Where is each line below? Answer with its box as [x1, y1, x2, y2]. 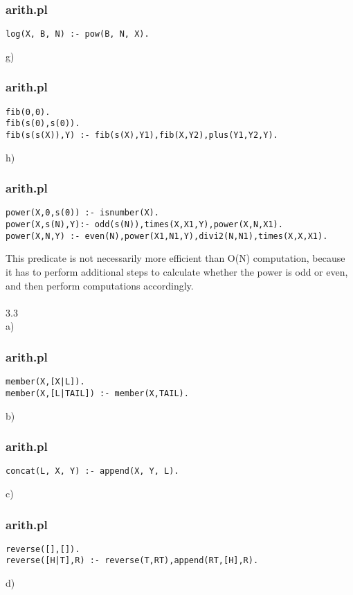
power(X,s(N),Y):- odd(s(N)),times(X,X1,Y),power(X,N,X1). [6, 220, 283, 230]
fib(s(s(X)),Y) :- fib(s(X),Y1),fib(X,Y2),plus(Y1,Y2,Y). [6, 130, 278, 140]
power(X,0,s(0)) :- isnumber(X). [6, 208, 159, 218]
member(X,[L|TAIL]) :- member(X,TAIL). [6, 388, 189, 398]
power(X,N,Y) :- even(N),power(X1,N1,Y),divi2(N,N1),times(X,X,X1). [6, 231, 328, 241]
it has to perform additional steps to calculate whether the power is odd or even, [6, 265, 348, 279]
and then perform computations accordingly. [6, 278, 194, 292]
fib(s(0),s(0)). [6, 118, 80, 129]
